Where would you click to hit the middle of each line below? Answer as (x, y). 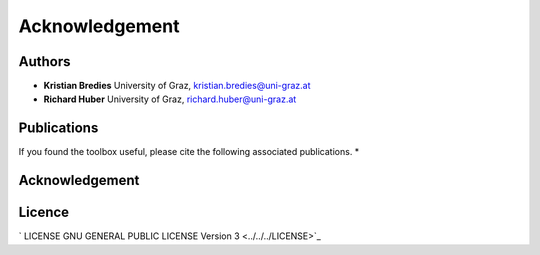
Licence (44, 212)
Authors (44, 61)
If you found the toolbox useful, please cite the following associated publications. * (189, 152)
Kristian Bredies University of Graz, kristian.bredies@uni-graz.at (177, 86)
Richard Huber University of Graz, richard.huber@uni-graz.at (170, 99)
